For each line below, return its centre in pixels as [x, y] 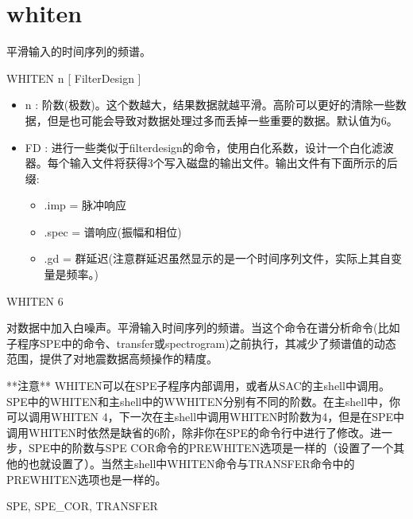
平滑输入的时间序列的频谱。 [79, 51]
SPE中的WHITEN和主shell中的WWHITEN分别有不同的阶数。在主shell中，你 [204, 401]
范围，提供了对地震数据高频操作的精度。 [112, 359]
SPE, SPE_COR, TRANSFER [82, 506]
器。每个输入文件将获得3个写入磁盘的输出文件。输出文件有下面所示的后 [211, 163]
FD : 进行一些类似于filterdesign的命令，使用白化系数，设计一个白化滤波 [209, 147]
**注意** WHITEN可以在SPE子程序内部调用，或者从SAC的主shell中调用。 [198, 386]
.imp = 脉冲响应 [85, 205]
